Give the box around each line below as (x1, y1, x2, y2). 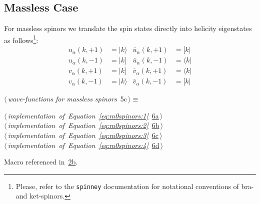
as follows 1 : (4, 33, 38, 45)
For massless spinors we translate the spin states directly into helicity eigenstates (4, 23, 252, 33)
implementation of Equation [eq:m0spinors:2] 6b (7, 120, 159, 130)
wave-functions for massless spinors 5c (7, 93, 127, 104)
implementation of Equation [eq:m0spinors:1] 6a (7, 110, 159, 120)
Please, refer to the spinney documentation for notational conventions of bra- (15, 180, 254, 191)
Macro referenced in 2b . (4, 156, 78, 167)
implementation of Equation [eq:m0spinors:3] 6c (7, 129, 158, 140)
